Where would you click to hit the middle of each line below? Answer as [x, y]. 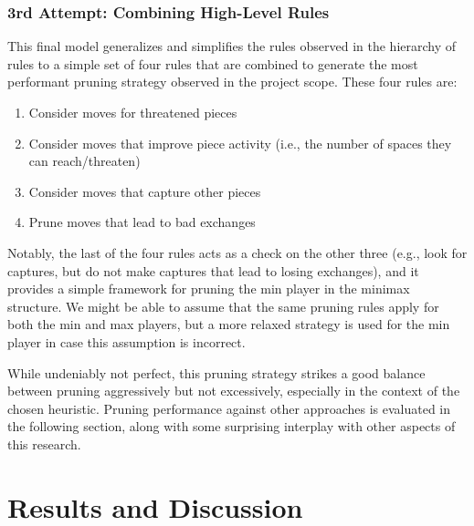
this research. [44, 443]
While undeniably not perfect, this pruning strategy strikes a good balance [216, 372]
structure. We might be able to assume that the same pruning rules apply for [223, 306]
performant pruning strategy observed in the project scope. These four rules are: [232, 82]
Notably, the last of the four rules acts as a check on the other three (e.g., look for [237, 252]
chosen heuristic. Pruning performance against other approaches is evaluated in [229, 408]
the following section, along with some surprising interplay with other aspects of [232, 426]
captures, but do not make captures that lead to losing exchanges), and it [213, 270]
